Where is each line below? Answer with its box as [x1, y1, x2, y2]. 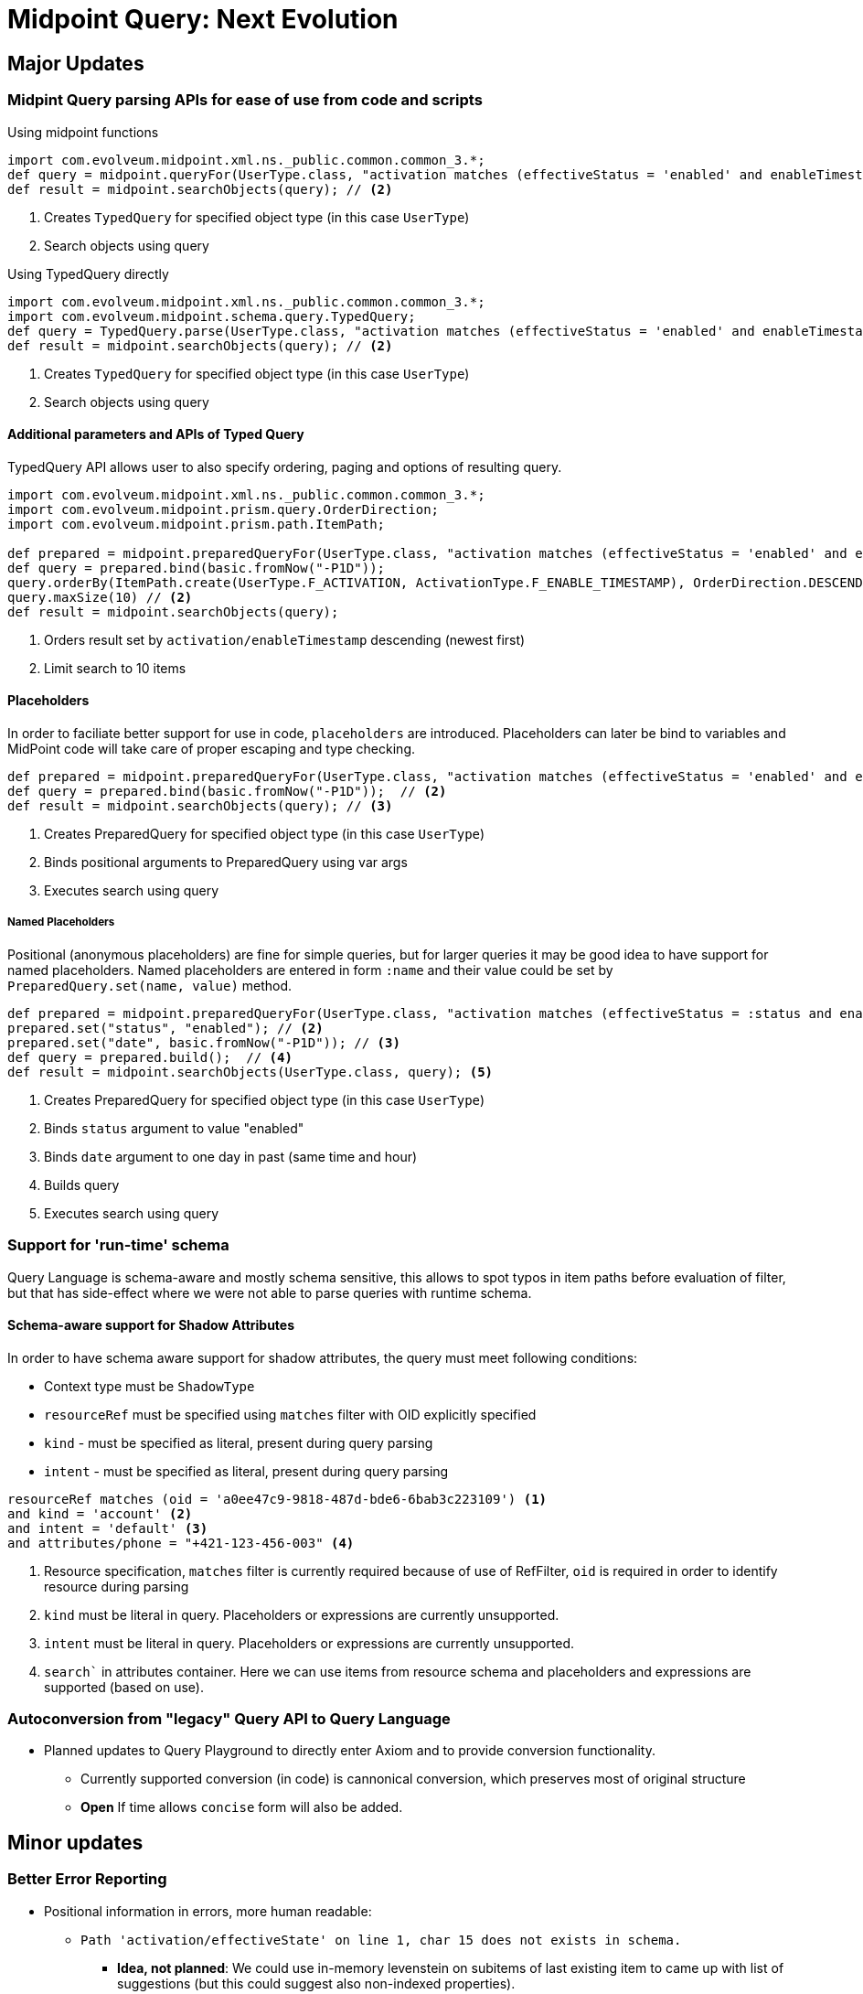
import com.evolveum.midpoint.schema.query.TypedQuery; [7, 308, 416, 324]
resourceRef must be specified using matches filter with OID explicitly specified [44, 1406, 537, 1422]
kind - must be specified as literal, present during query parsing [44, 1434, 433, 1451]
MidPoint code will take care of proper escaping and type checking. [7, 740, 415, 756]
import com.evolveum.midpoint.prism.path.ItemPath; [7, 516, 386, 531]
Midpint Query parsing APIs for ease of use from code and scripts [7, 91, 483, 110]
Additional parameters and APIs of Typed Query [7, 426, 304, 443]
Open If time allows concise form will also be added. [80, 1799, 403, 1816]
